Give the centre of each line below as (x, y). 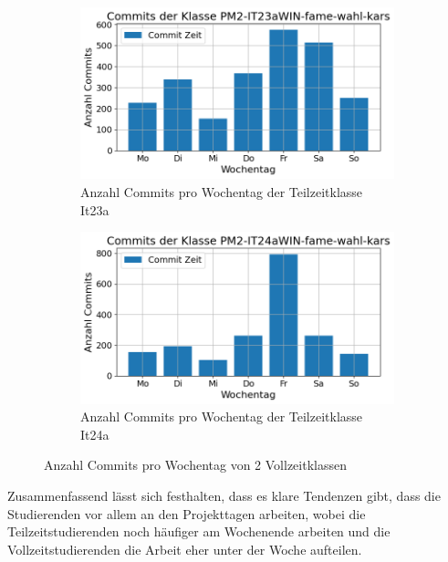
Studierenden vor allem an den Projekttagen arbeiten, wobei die (187, 513)
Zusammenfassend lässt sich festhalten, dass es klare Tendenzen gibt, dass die (224, 495)
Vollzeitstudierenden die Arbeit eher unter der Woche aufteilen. (185, 549)
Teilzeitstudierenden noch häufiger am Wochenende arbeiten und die (199, 531)
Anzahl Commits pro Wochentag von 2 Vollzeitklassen (195, 465)
